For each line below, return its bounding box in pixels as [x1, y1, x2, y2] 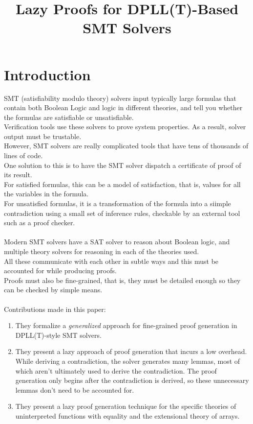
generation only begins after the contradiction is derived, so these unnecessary [15, 375, 249, 385]
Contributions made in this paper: [4, 304, 106, 314]
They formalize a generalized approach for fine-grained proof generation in [15, 320, 237, 330]
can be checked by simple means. [4, 284, 103, 295]
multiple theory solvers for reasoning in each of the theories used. [4, 246, 199, 256]
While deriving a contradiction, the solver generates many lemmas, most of [15, 355, 240, 366]
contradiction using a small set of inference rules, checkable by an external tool [4, 208, 240, 218]
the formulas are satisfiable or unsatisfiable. [4, 112, 134, 122]
